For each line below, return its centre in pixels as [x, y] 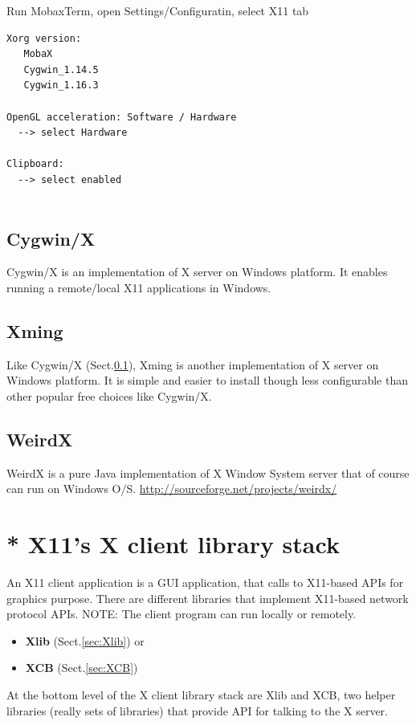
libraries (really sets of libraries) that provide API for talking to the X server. [198, 710]
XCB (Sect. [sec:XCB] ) [82, 668]
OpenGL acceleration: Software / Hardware [122, 117]
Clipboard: [35, 164]
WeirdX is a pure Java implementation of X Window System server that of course [208, 472]
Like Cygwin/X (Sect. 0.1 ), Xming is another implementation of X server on [193, 364]
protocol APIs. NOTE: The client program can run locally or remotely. [181, 614]
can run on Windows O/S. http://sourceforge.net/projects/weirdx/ [172, 489]
